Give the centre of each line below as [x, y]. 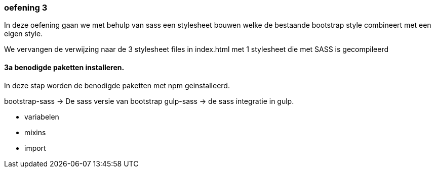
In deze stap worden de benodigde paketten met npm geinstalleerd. [117, 85]
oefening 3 [26, 8]
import [35, 148]
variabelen [42, 117]
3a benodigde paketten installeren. [64, 67]
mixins [35, 132]
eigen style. [24, 34]
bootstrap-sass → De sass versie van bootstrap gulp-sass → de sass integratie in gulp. [149, 101]
